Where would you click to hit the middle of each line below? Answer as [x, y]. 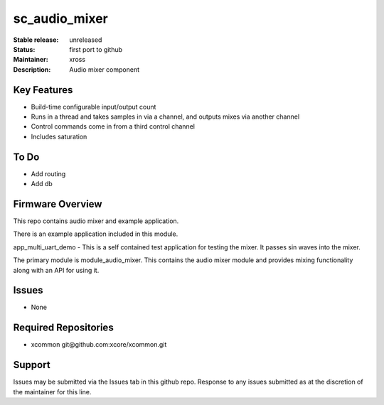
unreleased [86, 40]
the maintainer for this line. [52, 391]
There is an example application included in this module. [96, 234]
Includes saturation [59, 136]
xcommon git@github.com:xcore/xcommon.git [99, 345]
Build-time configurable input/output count [94, 107]
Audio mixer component [105, 69]
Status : [24, 49]
